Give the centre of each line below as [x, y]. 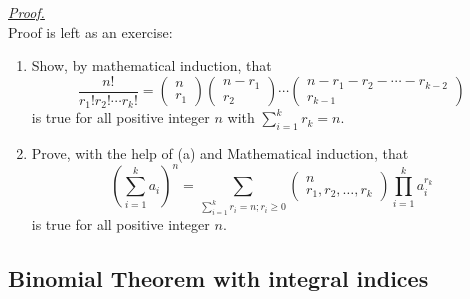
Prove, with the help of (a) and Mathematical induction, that [220, 153]
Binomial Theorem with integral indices [218, 278]
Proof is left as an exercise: [90, 31]
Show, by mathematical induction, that [151, 65]
